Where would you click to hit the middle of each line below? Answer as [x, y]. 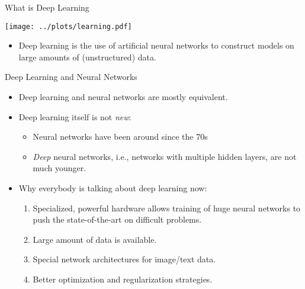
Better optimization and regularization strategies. [123, 279]
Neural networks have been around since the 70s [120, 137]
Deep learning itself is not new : [75, 116]
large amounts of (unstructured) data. [87, 57]
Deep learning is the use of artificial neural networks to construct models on [156, 45]
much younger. [60, 168]
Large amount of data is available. [95, 239]
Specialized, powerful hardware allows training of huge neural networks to [167, 208]
